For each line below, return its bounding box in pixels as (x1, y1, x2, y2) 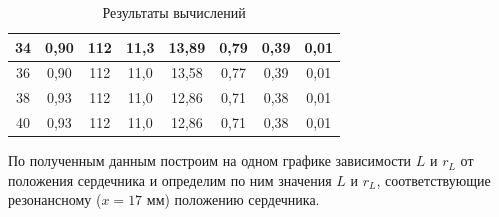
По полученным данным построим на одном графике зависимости (8, 150, 412, 171)
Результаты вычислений (102, 2, 246, 22)
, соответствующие (376, 169, 491, 190)
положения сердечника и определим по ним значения (8, 169, 332, 190)
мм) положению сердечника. (146, 189, 320, 210)
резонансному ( (8, 189, 102, 210)
